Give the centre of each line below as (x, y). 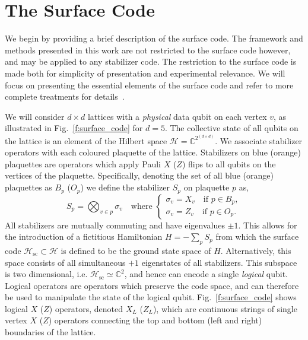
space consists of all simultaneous (65, 262)
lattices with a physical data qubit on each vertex (177, 116)
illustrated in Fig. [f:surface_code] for (74, 128)
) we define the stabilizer (125, 187)
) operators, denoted (86, 308)
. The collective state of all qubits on (231, 128)
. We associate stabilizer (259, 140)
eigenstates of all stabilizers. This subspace (219, 262)
